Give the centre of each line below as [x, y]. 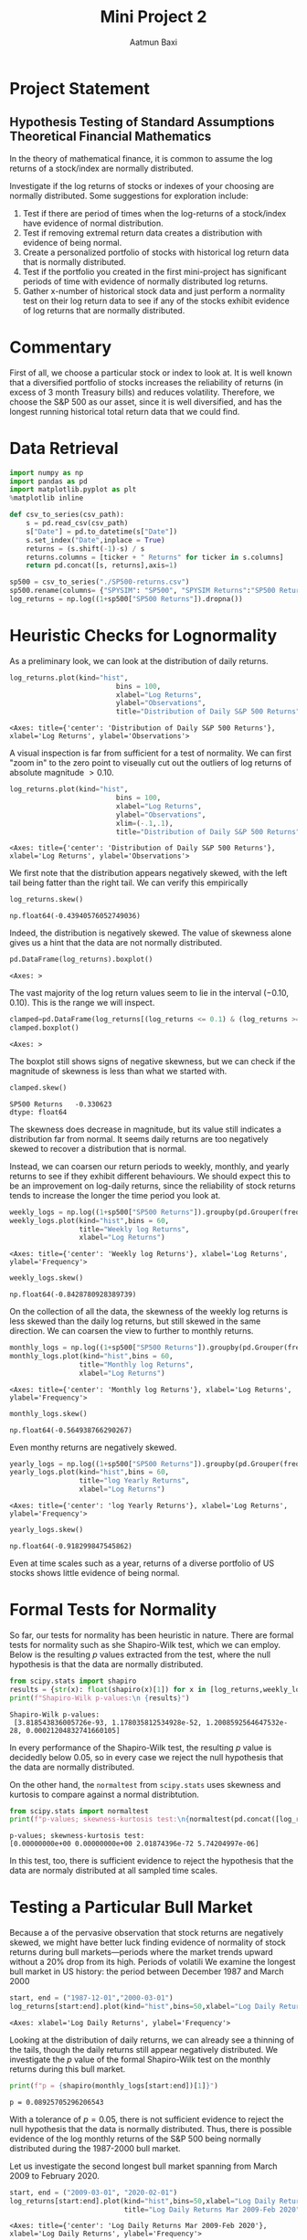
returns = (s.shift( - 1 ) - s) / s [85, 549]
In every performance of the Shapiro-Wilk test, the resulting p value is [141, 1748]
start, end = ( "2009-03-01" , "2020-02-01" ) [94, 2192]
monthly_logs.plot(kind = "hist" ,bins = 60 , [91, 1357]
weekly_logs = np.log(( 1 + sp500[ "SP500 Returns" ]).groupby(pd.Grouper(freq [155, 1212]
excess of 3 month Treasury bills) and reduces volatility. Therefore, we [143, 392]
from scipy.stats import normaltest [79, 1811]
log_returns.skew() [47, 900]
